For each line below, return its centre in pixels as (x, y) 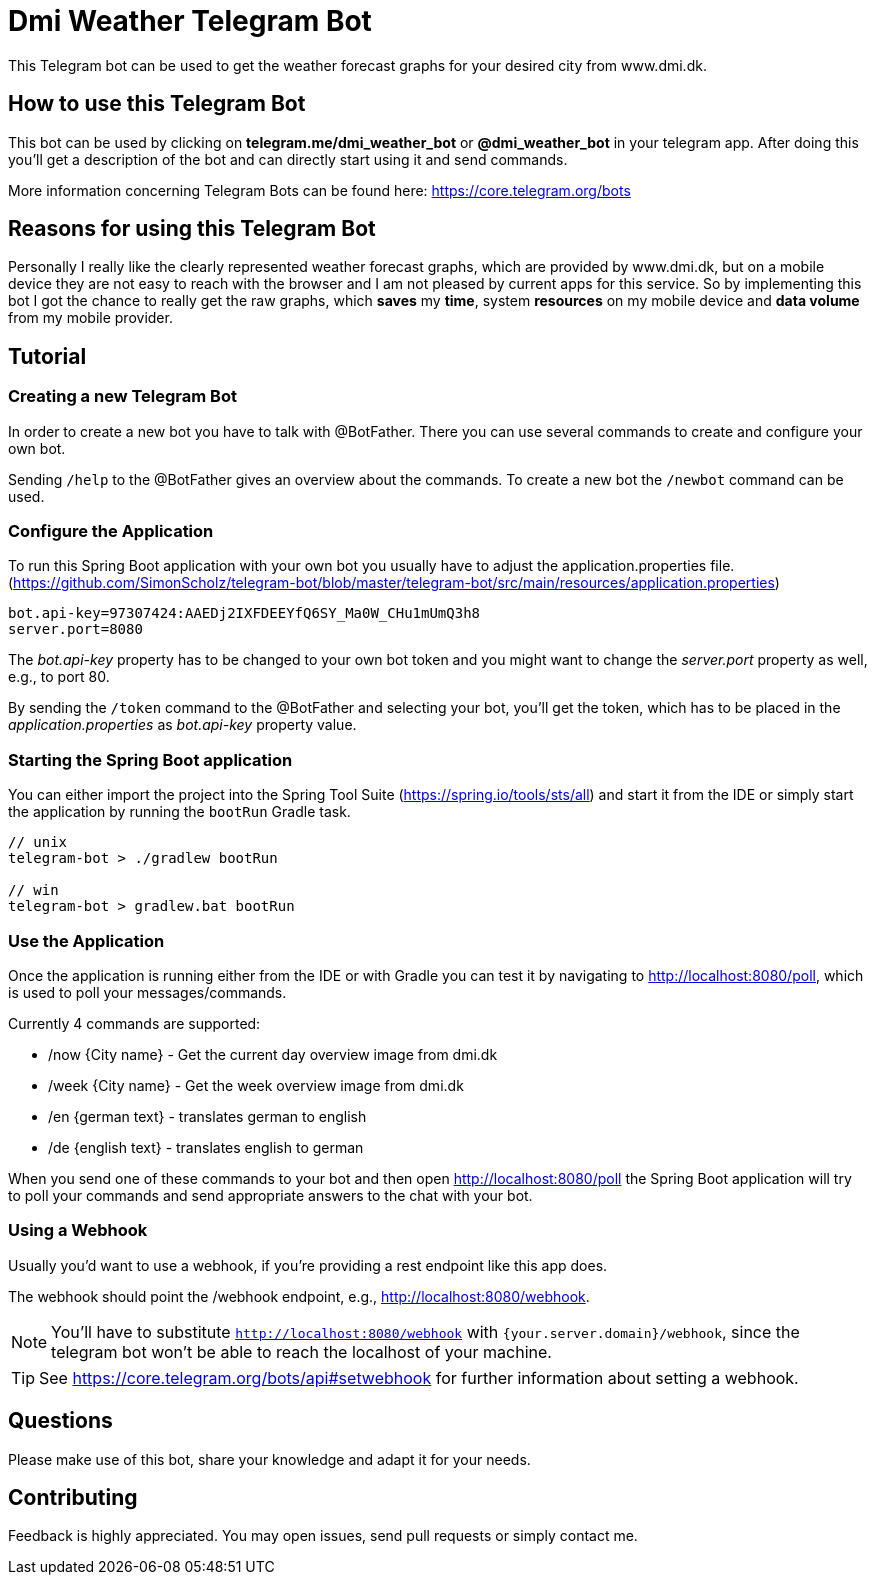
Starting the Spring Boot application (150, 759)
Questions (60, 1421)
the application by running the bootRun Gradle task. (179, 812)
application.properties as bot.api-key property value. (182, 725)
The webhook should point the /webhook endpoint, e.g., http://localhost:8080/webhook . (299, 1296)
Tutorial (47, 356)
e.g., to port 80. (59, 677)
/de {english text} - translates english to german (206, 1147)
